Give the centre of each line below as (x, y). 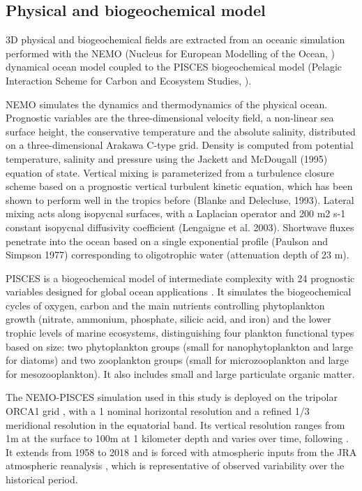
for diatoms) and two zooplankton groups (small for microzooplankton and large (178, 360)
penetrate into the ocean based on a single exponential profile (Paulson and (167, 241)
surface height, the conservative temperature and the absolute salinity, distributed (181, 131)
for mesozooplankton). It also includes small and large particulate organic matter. (180, 373)
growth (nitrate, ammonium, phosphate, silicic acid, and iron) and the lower (168, 319)
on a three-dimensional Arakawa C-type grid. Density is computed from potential (180, 145)
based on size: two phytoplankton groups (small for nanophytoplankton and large (179, 346)
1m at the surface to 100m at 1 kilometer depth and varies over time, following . (177, 438)
